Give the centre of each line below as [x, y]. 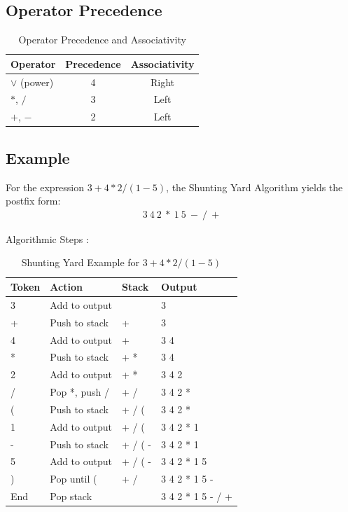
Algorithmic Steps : [47, 238]
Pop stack [71, 496]
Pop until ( [74, 479]
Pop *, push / [79, 392]
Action [66, 287]
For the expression [45, 187]
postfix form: [33, 201]
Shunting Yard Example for [81, 262]
